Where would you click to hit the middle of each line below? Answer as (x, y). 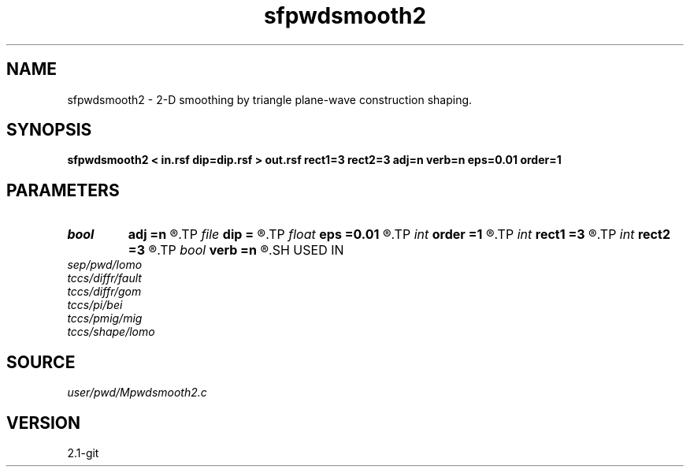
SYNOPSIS (49, 130)
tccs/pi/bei (95, 305)
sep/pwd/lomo (105, 265)
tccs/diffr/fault (104, 278)
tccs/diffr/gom (104, 292)
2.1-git (83, 453)
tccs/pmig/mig (105, 318)
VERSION (44, 423)
